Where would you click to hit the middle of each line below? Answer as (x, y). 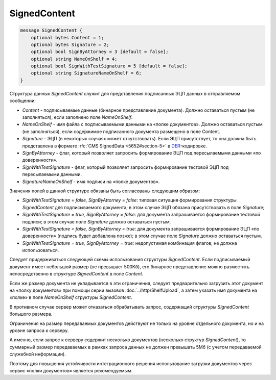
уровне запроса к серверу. (39, 330)
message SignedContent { (51, 30)
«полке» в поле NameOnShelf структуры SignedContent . (71, 297)
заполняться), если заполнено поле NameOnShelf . (77, 117)
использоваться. (41, 250)
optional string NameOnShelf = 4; (74, 59)
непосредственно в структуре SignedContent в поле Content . (76, 274)
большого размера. (31, 314)
